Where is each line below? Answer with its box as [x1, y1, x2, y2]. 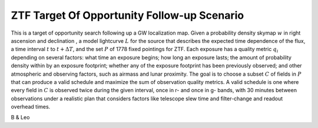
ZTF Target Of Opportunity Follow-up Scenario [11, 9, 244, 22]
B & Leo [11, 114, 30, 121]
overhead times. [11, 103, 51, 110]
